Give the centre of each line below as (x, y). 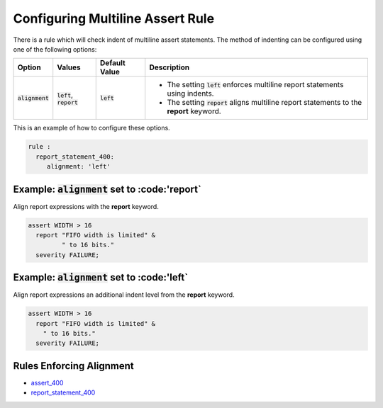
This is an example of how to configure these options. (91, 128)
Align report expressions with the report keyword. (86, 206)
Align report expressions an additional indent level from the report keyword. (124, 295)
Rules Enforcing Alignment (73, 366)
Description (170, 67)
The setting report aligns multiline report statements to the (265, 103)
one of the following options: (55, 49)
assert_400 (47, 382)
